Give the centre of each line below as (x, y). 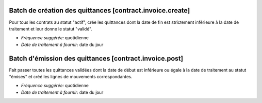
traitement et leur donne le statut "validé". (50, 29)
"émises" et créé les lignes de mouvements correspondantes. (71, 76)
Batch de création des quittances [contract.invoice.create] (99, 10)
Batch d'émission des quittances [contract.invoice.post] (96, 58)
